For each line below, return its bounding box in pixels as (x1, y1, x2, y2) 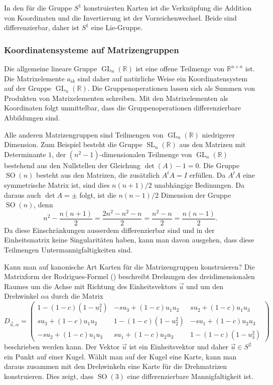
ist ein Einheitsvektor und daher (129, 341, 229, 352)
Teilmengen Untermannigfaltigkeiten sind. (4, 244, 133, 255)
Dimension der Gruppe (161, 189, 231, 200)
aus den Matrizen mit (179, 139, 246, 150)
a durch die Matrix (45, 291, 103, 301)
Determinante (4, 149, 46, 159)
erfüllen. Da (189, 170, 226, 180)
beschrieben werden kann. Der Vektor (4, 341, 120, 352)
